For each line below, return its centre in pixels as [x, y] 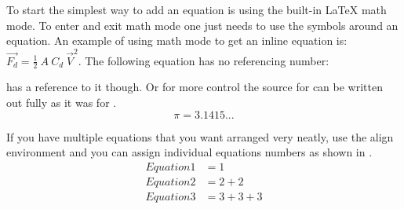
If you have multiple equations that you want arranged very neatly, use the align [200, 136]
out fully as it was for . [62, 102]
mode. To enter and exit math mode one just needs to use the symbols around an [202, 25]
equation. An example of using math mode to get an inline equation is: [177, 40]
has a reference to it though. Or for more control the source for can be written [195, 87]
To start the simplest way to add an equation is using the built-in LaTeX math [197, 9]
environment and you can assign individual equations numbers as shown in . [189, 152]
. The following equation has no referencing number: [204, 60]
